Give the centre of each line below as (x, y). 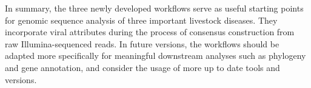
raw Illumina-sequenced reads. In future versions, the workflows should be (142, 43)
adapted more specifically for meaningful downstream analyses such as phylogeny (155, 56)
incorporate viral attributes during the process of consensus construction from (150, 32)
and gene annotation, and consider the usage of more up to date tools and (142, 67)
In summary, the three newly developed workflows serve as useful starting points (154, 8)
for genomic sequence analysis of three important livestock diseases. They (141, 20)
